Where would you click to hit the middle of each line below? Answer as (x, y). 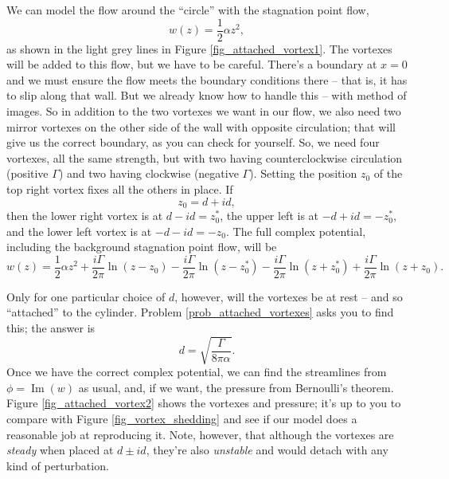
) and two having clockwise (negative (148, 173)
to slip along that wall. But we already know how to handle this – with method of (207, 95)
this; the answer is (51, 328)
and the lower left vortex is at (79, 231)
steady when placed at (60, 450)
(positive (27, 173)
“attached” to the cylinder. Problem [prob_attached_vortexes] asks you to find (200, 312)
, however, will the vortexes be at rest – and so (289, 296)
